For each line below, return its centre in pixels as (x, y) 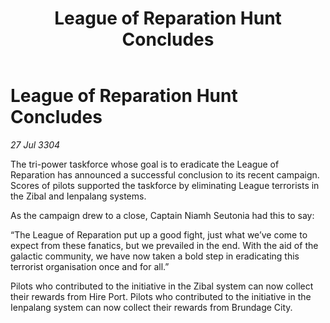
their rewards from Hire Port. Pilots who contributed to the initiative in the (161, 296)
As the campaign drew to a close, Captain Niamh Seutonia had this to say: (162, 215)
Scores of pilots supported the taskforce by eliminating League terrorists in (165, 185)
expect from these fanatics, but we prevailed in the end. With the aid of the (164, 245)
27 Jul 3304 (35, 144)
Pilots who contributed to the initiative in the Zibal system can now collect (162, 286)
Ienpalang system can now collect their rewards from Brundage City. (151, 307)
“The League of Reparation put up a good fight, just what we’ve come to (159, 234)
